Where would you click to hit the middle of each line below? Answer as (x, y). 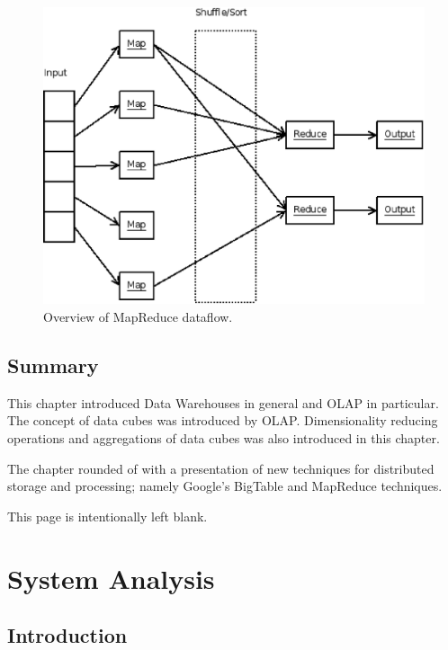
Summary (53, 365)
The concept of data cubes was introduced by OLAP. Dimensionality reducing (223, 420)
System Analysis (111, 578)
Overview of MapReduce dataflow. (138, 317)
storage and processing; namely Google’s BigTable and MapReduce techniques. (225, 486)
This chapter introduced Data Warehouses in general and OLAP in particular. (223, 402)
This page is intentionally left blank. (108, 516)
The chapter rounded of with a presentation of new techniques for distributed (221, 468)
